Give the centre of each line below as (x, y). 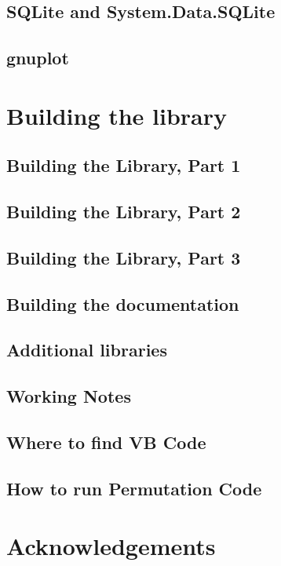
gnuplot (38, 58)
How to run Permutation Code (134, 488)
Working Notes (69, 396)
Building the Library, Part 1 (124, 165)
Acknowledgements (111, 546)
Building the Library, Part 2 (124, 212)
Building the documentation (123, 303)
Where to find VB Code (106, 442)
